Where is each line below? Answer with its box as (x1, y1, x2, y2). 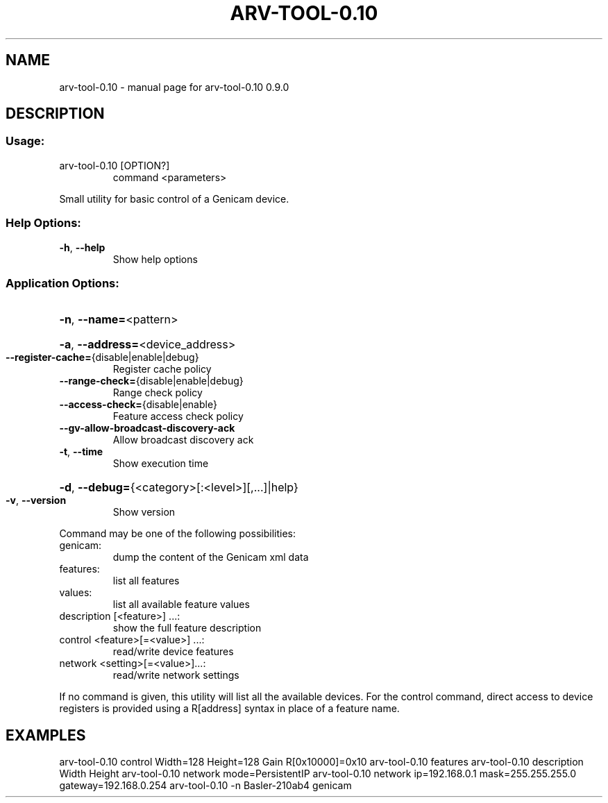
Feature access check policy (112, 410, 244, 423)
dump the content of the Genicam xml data (112, 551, 309, 564)
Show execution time (112, 457, 209, 470)
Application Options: (6, 276, 119, 290)
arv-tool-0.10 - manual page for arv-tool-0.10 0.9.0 (59, 81, 289, 93)
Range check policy (112, 387, 203, 399)
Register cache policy (112, 363, 212, 375)
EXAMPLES (6, 726, 86, 744)
